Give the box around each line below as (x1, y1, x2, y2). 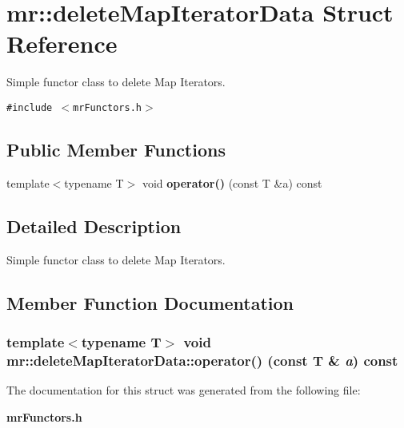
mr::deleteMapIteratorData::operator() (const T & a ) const (6, 350, 398, 370)
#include (6, 101, 53, 113)
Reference (6, 27, 118, 60)
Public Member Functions (6, 137, 226, 161)
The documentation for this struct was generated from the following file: (6, 382, 361, 398)
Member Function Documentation (6, 290, 294, 315)
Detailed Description (6, 213, 182, 238)
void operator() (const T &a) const (142, 174, 322, 191)
